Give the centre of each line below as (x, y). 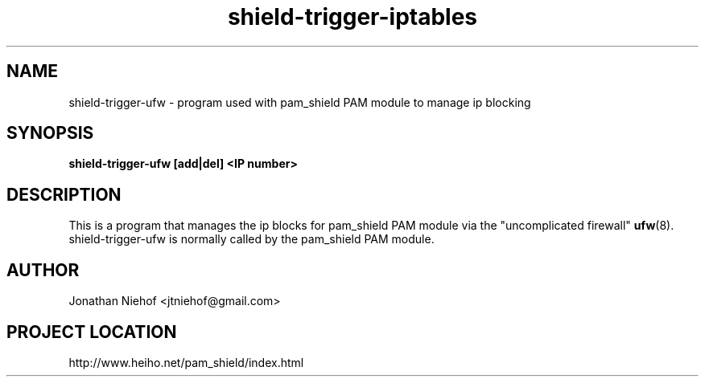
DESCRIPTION (64, 194)
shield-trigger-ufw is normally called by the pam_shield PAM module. (251, 239)
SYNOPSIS (50, 133)
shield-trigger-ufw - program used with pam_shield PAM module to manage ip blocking (300, 102)
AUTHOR (43, 270)
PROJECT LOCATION (92, 332)
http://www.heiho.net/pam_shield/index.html (186, 362)
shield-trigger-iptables (352, 17)
